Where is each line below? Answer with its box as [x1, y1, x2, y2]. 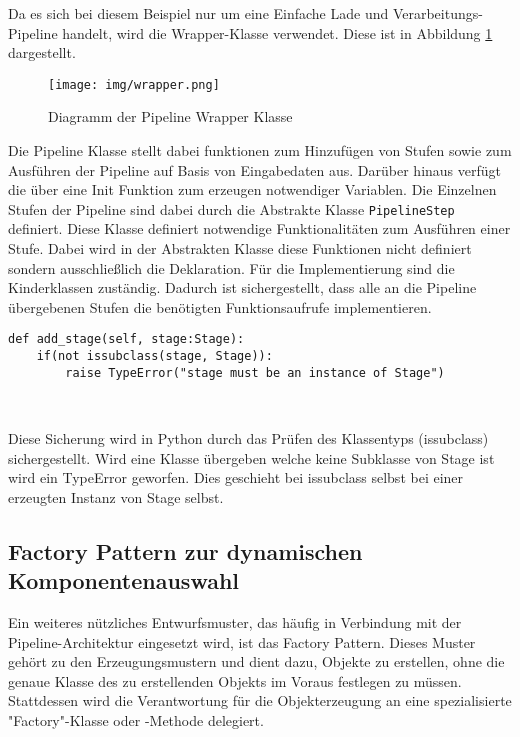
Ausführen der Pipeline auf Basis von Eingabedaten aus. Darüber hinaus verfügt [8, 159, 501, 180]
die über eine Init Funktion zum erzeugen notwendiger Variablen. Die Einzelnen [8, 179, 497, 200]
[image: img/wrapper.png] [48, 77, 220, 92]
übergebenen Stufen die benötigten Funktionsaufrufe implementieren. [8, 296, 432, 317]
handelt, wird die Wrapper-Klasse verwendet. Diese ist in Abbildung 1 [62, 22, 493, 43]
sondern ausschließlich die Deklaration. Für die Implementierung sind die [8, 257, 455, 278]
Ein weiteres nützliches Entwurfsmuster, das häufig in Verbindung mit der [8, 611, 462, 632]
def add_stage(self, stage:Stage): [8, 332, 245, 347]
